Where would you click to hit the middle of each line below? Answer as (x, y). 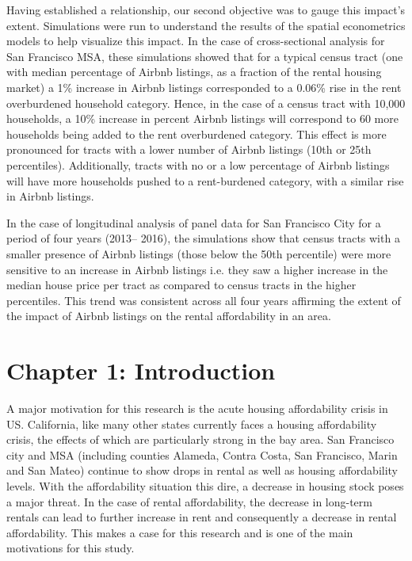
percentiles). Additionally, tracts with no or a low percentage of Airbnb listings (198, 164)
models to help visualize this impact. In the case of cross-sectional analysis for (196, 41)
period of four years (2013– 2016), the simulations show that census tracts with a (203, 238)
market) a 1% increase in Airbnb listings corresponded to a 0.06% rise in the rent (204, 87)
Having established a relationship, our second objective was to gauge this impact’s (206, 10)
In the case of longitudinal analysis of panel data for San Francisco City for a (194, 222)
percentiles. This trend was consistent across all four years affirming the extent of (204, 300)
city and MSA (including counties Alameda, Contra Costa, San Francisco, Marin (202, 454)
